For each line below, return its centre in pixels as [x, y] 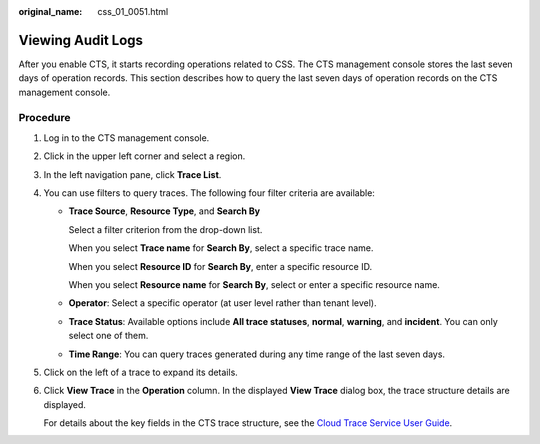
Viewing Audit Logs [81, 40]
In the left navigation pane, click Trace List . [132, 174]
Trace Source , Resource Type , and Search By [164, 211]
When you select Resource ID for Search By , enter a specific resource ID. [220, 266]
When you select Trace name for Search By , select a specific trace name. [221, 248]
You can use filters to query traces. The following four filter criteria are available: [209, 193]
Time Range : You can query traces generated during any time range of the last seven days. [256, 354]
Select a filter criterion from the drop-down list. [165, 229]
